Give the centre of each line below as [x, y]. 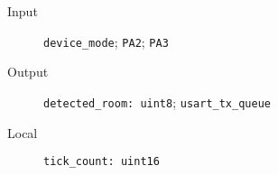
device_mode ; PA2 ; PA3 [106, 41]
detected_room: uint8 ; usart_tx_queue [157, 101]
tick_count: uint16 [102, 162]
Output [28, 72]
